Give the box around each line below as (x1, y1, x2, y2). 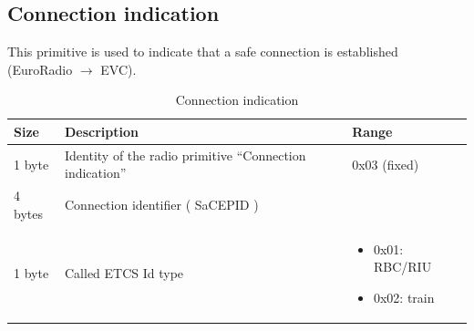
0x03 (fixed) (352, 154, 419, 173)
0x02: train (373, 287, 435, 306)
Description (65, 121, 139, 140)
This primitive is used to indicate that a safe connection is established (7, 42, 398, 61)
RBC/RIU (373, 257, 432, 276)
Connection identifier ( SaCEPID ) (65, 195, 259, 214)
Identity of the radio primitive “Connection (65, 145, 306, 164)
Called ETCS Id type (65, 264, 184, 283)
